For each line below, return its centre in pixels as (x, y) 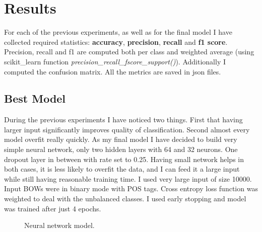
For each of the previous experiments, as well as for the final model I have (118, 32)
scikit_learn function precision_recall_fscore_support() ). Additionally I (115, 61)
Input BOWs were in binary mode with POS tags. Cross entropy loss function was (131, 188)
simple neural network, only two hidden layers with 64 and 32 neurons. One (121, 149)
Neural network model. (59, 225)
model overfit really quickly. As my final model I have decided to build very (121, 139)
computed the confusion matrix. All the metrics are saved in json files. (113, 71)
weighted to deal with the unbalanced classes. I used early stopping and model (125, 199)
